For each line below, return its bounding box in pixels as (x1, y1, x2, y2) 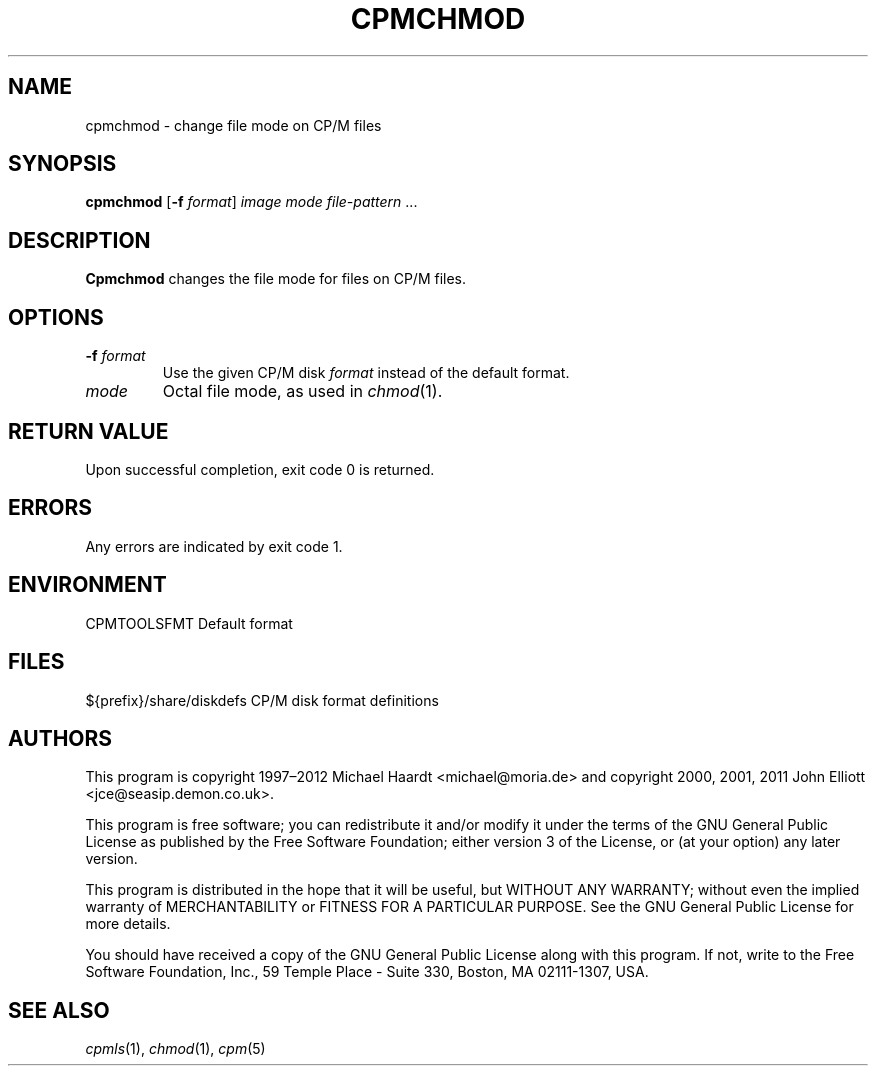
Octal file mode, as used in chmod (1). (162, 381, 443, 402)
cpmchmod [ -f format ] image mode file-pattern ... (85, 193, 418, 211)
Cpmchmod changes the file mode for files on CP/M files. (85, 270, 467, 288)
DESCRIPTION (8, 227, 151, 253)
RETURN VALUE (8, 418, 169, 444)
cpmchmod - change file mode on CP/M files (85, 116, 382, 134)
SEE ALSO (8, 997, 110, 1023)
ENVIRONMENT (8, 572, 167, 598)
